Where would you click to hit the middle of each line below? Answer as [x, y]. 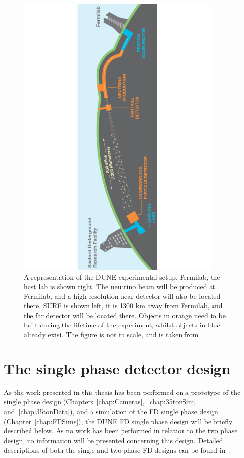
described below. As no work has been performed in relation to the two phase [121, 431]
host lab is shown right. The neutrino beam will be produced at [120, 286]
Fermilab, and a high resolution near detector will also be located [122, 296]
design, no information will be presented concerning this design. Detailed [114, 440]
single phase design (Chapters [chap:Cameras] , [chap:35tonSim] [100, 402]
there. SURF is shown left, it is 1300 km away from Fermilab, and [123, 306]
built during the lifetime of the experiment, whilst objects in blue [122, 325]
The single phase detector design [117, 368]
